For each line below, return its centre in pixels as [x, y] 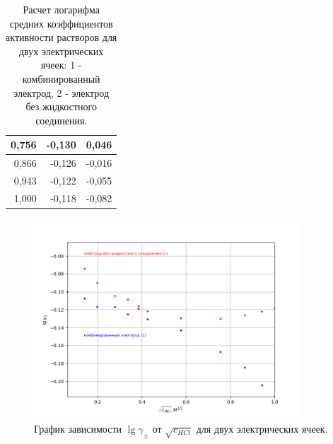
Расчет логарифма [61, 9]
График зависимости [78, 429]
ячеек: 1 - [61, 65]
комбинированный [61, 78]
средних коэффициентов [61, 23]
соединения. [62, 120]
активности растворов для [62, 37]
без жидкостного [61, 106]
